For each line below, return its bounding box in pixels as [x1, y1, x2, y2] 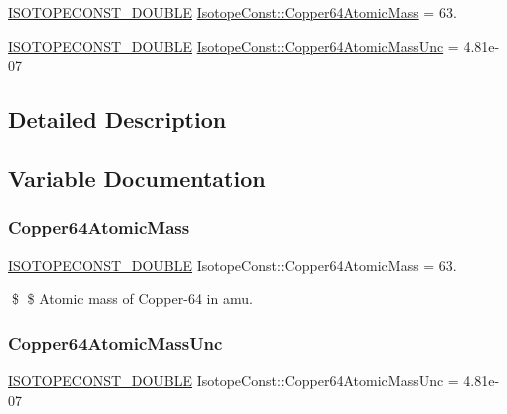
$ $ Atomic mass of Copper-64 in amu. [11, 288, 253, 309]
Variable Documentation [8, 162, 266, 193]
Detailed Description [8, 104, 227, 135]
